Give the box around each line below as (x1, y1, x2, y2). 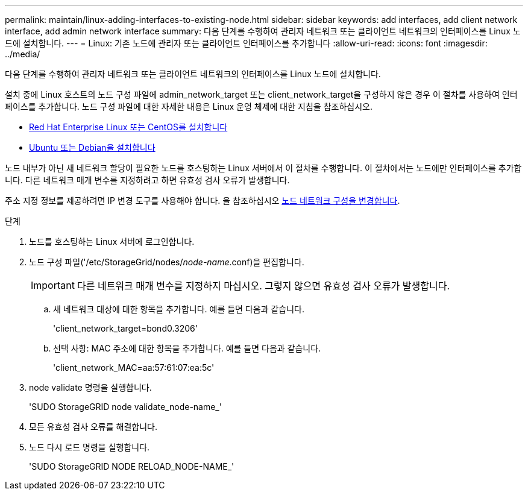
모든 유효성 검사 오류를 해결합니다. (29, 421, 157, 432)
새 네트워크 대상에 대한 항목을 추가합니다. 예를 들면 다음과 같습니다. (53, 304, 305, 314)
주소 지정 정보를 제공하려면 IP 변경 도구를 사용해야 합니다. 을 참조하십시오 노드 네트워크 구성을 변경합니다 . (5, 195, 400, 206)
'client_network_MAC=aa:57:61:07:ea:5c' (53, 362, 215, 373)
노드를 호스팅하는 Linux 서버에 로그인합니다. (29, 236, 195, 247)
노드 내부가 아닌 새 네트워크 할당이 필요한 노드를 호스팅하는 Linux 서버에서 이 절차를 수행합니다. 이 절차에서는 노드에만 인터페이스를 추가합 (5, 163, 522, 173)
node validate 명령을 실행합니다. (29, 382, 152, 393)
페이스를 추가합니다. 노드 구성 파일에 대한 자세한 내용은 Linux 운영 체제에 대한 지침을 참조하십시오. (5, 101, 372, 112)
